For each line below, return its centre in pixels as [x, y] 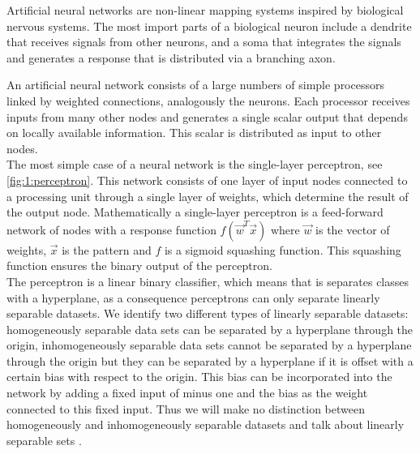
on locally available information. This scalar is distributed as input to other [194, 133]
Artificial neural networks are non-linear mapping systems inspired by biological [205, 10]
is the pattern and [107, 249]
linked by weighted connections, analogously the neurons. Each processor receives [208, 100]
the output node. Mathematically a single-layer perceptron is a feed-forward [195, 212]
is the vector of [353, 229]
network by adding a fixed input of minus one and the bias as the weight [187, 393]
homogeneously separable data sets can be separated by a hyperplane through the [210, 329]
